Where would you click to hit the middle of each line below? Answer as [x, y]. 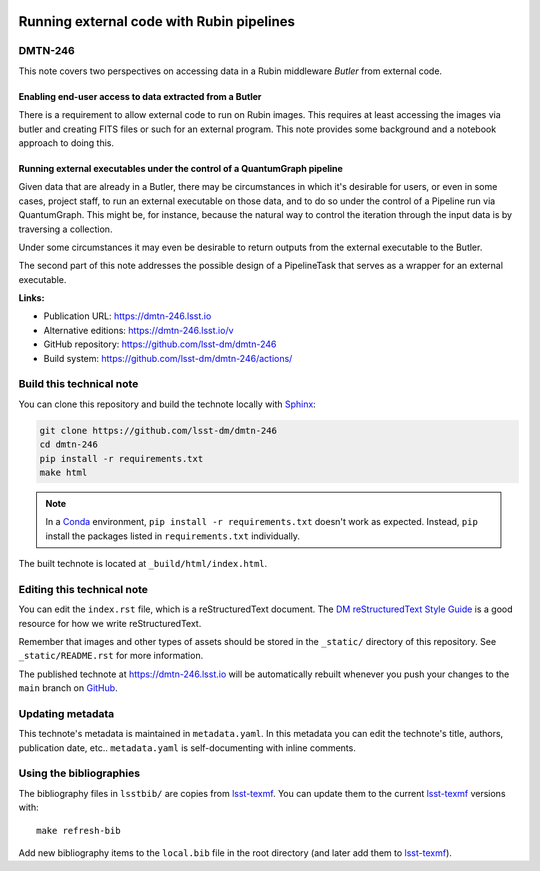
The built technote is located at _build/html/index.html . [143, 564]
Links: [31, 298]
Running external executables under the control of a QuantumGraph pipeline [181, 168]
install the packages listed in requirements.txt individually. [172, 536]
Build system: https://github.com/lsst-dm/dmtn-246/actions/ [168, 358]
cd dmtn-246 [69, 444]
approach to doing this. [66, 142]
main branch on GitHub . [68, 688]
